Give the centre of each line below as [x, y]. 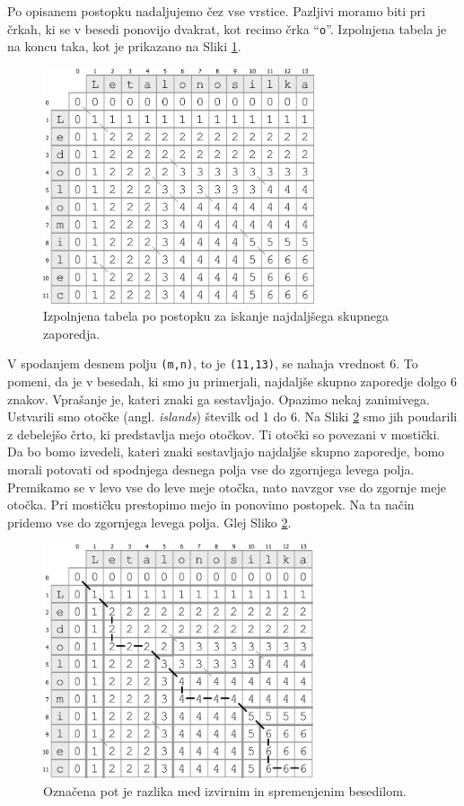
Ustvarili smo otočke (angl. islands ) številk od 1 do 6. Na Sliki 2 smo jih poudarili [232, 416]
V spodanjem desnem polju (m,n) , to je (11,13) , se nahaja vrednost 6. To [213, 363]
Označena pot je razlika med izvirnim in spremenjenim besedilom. [225, 790]
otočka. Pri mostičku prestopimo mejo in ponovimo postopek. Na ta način [211, 505]
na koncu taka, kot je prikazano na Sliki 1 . [124, 46]
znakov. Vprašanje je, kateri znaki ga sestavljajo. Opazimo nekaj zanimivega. [219, 399]
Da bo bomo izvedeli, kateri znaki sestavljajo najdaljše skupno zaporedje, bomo [226, 452]
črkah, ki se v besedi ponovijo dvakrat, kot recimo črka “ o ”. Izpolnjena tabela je [227, 28]
